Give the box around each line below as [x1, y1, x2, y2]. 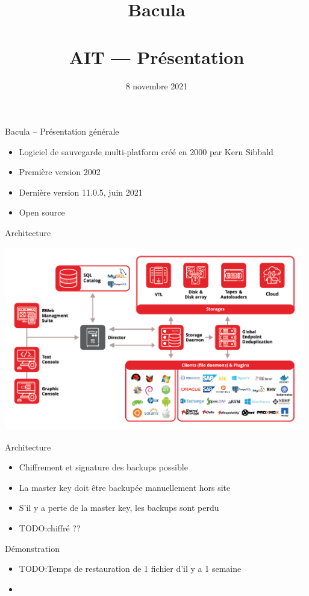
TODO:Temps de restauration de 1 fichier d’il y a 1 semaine [19, 562, 242, 575]
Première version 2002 [19, 165, 101, 178]
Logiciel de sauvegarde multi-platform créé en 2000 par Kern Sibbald [19, 145, 273, 158]
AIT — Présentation [69, 44, 245, 69]
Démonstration [5, 542, 60, 554]
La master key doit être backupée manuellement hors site [19, 481, 231, 493]
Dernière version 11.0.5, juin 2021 [19, 185, 143, 198]
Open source [19, 206, 65, 219]
